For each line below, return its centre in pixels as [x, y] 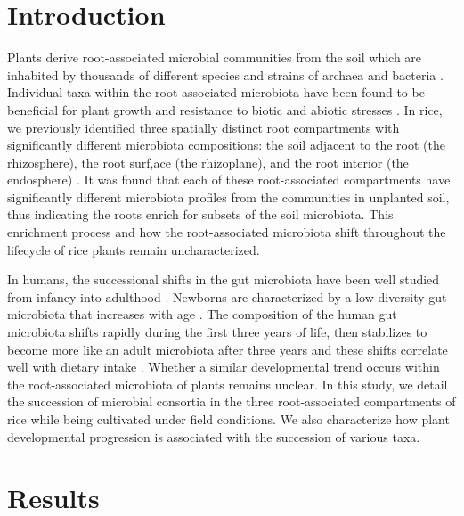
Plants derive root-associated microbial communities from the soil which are [215, 57]
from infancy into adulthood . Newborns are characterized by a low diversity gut [227, 296]
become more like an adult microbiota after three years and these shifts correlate [228, 349]
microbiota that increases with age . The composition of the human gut [202, 314]
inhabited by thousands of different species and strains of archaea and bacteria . [225, 74]
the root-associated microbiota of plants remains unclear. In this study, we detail [228, 384]
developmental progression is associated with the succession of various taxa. [214, 436]
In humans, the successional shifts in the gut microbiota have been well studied [224, 279]
